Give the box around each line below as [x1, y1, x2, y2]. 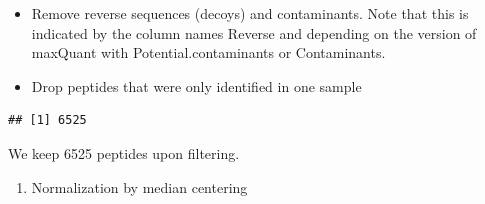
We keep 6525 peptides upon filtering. [8, 142, 240, 163]
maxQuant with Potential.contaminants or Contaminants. [31, 42, 386, 63]
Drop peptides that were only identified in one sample [31, 75, 362, 96]
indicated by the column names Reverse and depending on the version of [31, 22, 477, 43]
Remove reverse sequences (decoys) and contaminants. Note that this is [31, 3, 469, 23]
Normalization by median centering [31, 176, 248, 197]
